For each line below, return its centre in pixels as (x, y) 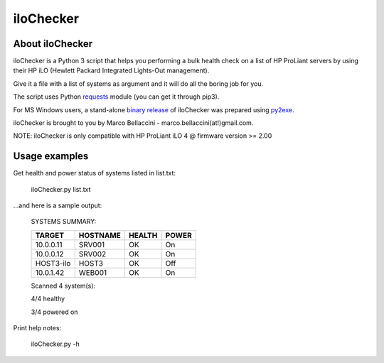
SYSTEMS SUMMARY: (64, 222)
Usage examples (51, 156)
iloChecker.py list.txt (61, 189)
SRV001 (92, 244)
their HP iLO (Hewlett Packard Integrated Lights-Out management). (111, 70)
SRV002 (92, 254)
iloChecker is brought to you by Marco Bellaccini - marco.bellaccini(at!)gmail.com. (133, 123)
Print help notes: (37, 328)
